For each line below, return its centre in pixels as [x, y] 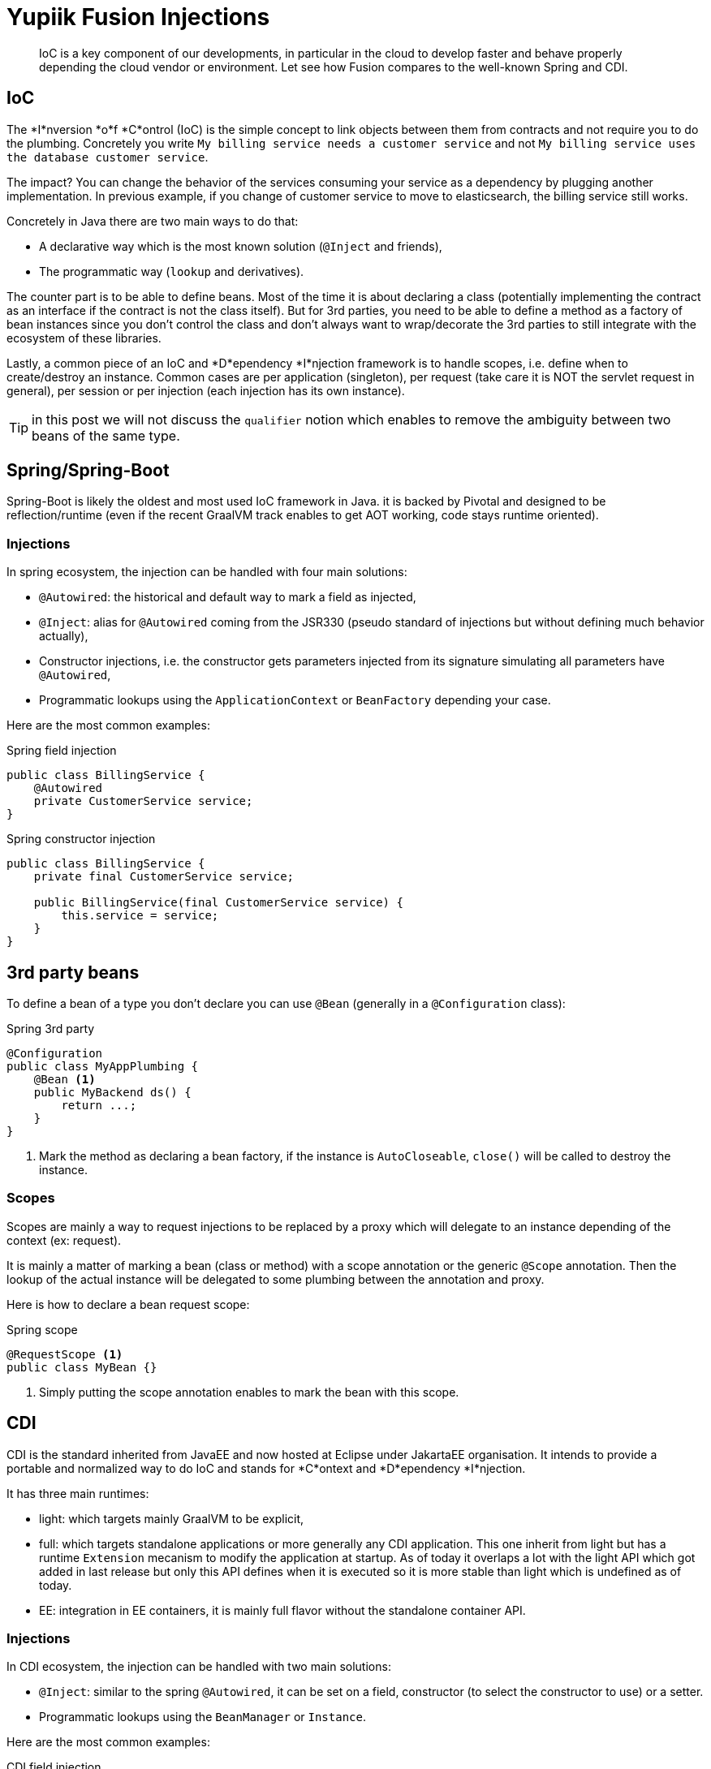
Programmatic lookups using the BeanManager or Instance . [203, 1717]
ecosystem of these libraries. [84, 338]
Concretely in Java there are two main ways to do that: [153, 221]
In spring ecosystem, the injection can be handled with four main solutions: [207, 572]
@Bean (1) [65, 1080]
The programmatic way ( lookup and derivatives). [172, 271]
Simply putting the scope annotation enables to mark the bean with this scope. [249, 1392]
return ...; [99, 1106]
